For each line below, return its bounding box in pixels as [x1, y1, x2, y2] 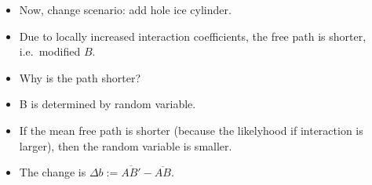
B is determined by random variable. [19, 96, 196, 112]
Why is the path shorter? [19, 69, 141, 85]
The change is [19, 164, 86, 180]
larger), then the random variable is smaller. [19, 137, 232, 154]
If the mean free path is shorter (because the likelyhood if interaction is [19, 122, 363, 138]
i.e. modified [19, 43, 81, 60]
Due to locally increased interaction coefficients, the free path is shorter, [19, 27, 367, 44]
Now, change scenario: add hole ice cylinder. [19, 2, 232, 17]
